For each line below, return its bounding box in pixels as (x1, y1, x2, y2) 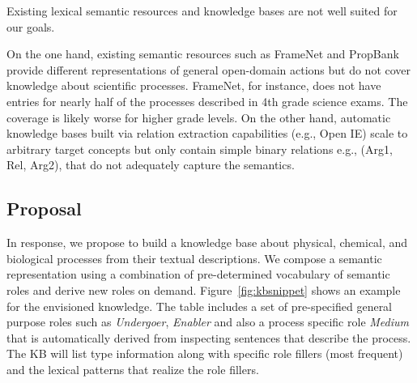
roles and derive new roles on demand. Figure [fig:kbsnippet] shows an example (6, 281, 401, 298)
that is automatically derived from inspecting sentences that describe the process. (6, 329, 411, 346)
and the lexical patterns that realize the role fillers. (6, 360, 259, 377)
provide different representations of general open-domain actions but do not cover (6, 61, 411, 78)
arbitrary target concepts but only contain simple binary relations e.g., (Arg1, (6, 140, 393, 157)
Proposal (6, 196, 82, 221)
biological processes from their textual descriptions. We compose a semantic (6, 249, 382, 266)
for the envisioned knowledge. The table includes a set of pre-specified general (6, 297, 393, 314)
